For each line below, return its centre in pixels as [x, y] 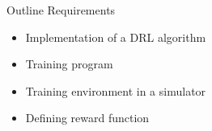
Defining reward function [87, 118]
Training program [69, 64]
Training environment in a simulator [116, 90]
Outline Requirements [61, 10]
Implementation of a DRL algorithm [116, 37]
